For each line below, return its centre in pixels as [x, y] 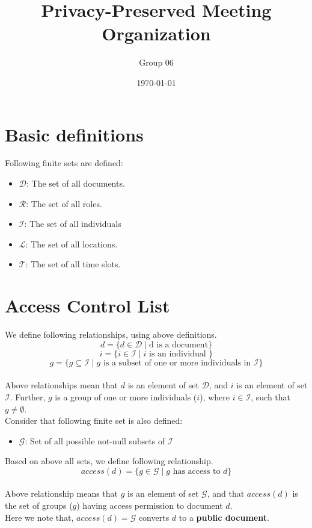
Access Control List [87, 306]
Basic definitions [74, 134]
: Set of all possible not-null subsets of [95, 440]
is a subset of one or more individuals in [177, 363]
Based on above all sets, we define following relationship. [109, 461]
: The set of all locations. [72, 244]
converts [154, 517]
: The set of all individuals [73, 224]
